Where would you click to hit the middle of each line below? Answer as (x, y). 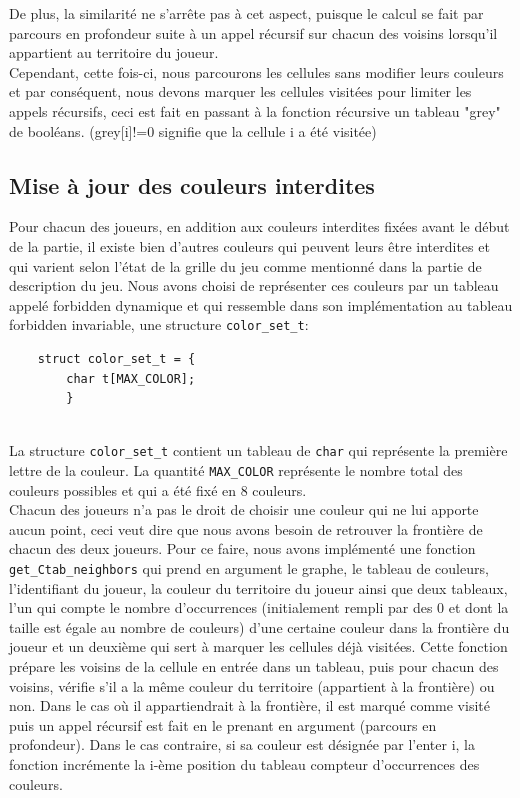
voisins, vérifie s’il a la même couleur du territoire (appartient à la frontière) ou (252, 685)
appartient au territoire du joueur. (114, 52)
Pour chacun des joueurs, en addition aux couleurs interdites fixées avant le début (259, 226)
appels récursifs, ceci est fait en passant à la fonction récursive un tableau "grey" (255, 110)
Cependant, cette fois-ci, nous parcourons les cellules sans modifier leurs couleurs (256, 71)
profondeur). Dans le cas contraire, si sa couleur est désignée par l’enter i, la (242, 744)
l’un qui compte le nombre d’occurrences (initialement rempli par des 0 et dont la (259, 607)
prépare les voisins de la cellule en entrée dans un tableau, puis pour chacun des (254, 666)
